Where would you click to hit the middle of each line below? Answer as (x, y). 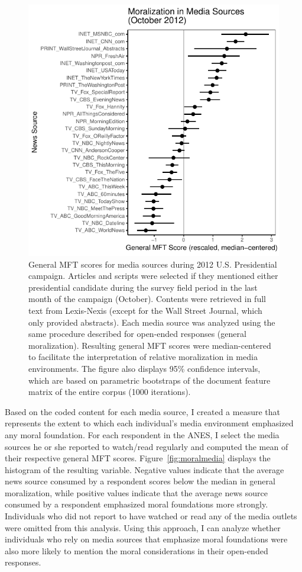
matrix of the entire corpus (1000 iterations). (110, 392)
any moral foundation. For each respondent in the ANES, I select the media (142, 434)
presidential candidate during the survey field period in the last (143, 287)
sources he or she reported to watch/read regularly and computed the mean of (147, 446)
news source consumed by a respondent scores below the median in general (140, 481)
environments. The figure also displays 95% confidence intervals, (144, 368)
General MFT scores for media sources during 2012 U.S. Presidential (153, 264)
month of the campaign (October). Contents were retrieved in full (147, 299)
